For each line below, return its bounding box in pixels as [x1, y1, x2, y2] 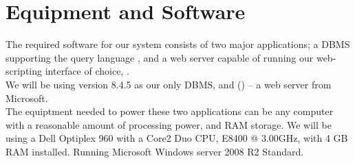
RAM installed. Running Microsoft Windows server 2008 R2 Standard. [6, 144, 304, 158]
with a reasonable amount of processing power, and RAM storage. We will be [6, 117, 332, 131]
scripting [6, 64, 43, 78]
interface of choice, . [45, 64, 129, 78]
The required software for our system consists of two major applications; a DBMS [6, 37, 350, 51]
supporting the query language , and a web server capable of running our [6, 50, 314, 64]
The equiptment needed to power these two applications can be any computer [6, 104, 334, 118]
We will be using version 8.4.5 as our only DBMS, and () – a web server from [6, 77, 332, 91]
